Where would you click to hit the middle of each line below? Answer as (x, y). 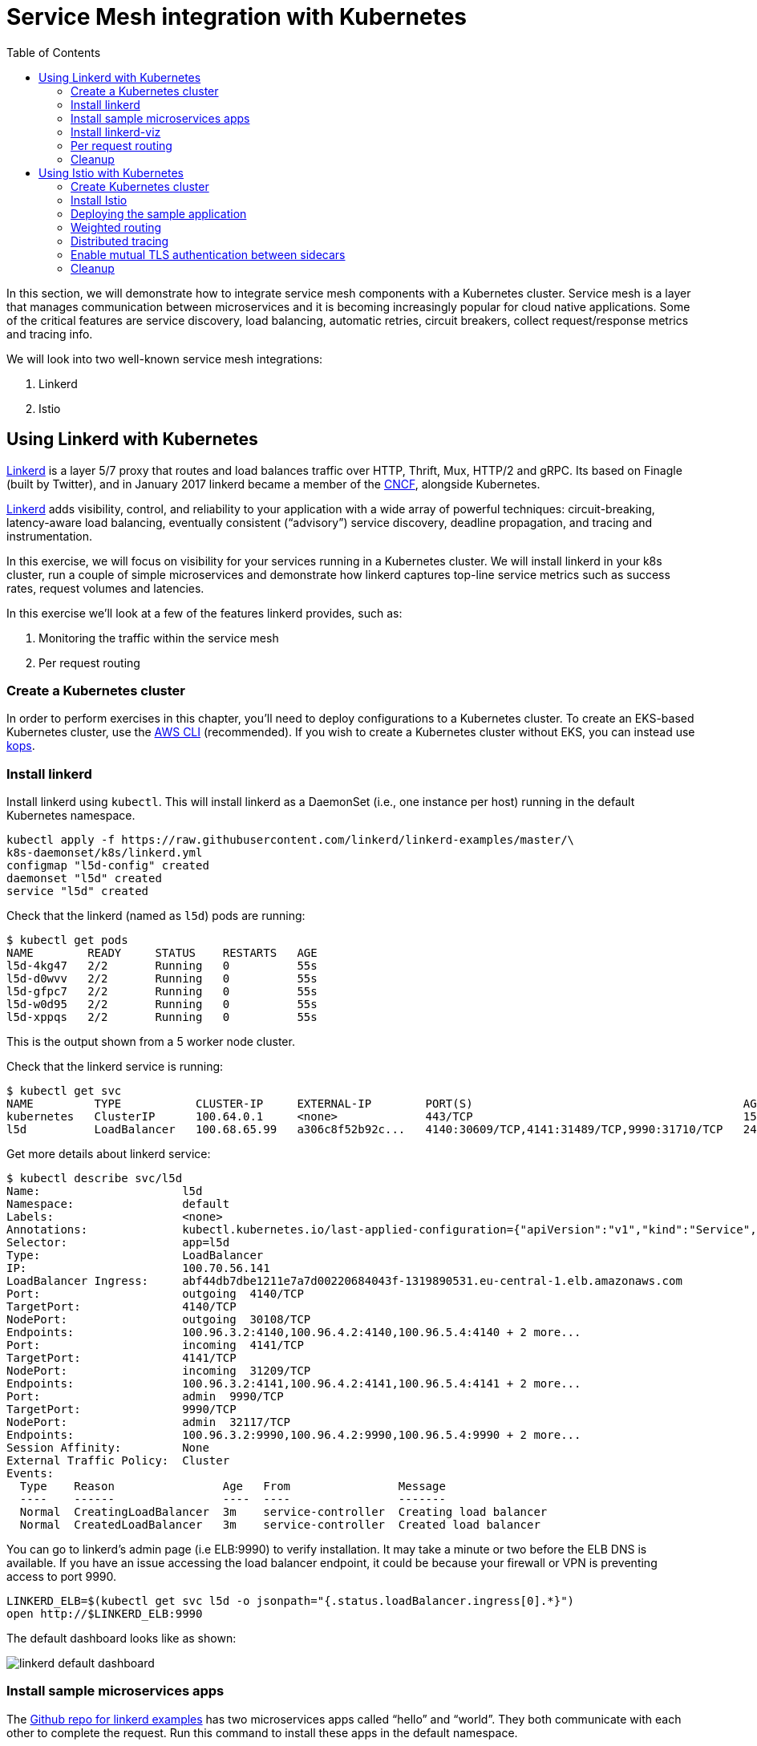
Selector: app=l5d (118, 1243)
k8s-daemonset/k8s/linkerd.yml (105, 853)
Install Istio (99, 200)
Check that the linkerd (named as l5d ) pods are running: (156, 916)
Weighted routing (116, 227)
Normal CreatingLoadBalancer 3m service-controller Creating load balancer (283, 1512)
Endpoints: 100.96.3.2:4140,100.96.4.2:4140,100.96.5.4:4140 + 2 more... (294, 1333)
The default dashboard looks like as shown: (121, 1639)
